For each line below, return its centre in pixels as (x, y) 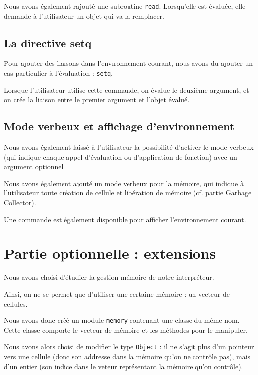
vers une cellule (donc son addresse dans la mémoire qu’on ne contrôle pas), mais (127, 356)
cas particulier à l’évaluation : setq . (58, 73)
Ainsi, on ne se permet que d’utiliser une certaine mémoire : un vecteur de (117, 293)
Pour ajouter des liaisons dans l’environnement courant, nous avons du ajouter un (129, 63)
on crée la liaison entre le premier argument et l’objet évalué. (97, 99)
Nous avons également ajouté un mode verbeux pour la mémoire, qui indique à (124, 183)
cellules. (16, 303)
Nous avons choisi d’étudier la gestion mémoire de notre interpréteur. (109, 277)
